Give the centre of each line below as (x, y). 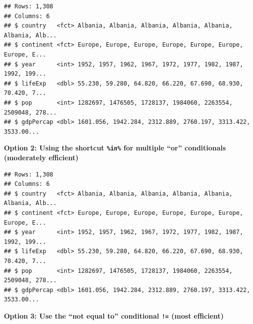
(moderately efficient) (41, 157)
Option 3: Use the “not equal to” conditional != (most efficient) (114, 315)
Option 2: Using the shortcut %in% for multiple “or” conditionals (115, 148)
